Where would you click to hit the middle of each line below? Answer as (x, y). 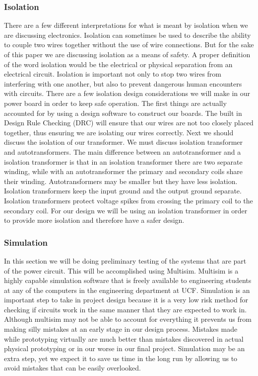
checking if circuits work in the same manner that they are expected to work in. (126, 309)
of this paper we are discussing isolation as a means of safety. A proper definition (127, 54)
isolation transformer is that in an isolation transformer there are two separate (123, 161)
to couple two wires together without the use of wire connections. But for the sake (129, 45)
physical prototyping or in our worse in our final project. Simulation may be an (125, 348)
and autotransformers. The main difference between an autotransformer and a (123, 151)
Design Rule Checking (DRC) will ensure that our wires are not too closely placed (129, 123)
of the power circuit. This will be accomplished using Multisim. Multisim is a (121, 270)
